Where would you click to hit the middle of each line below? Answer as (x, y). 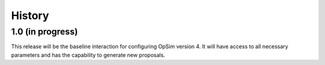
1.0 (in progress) (45, 32)
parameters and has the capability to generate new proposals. (88, 55)
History (30, 16)
